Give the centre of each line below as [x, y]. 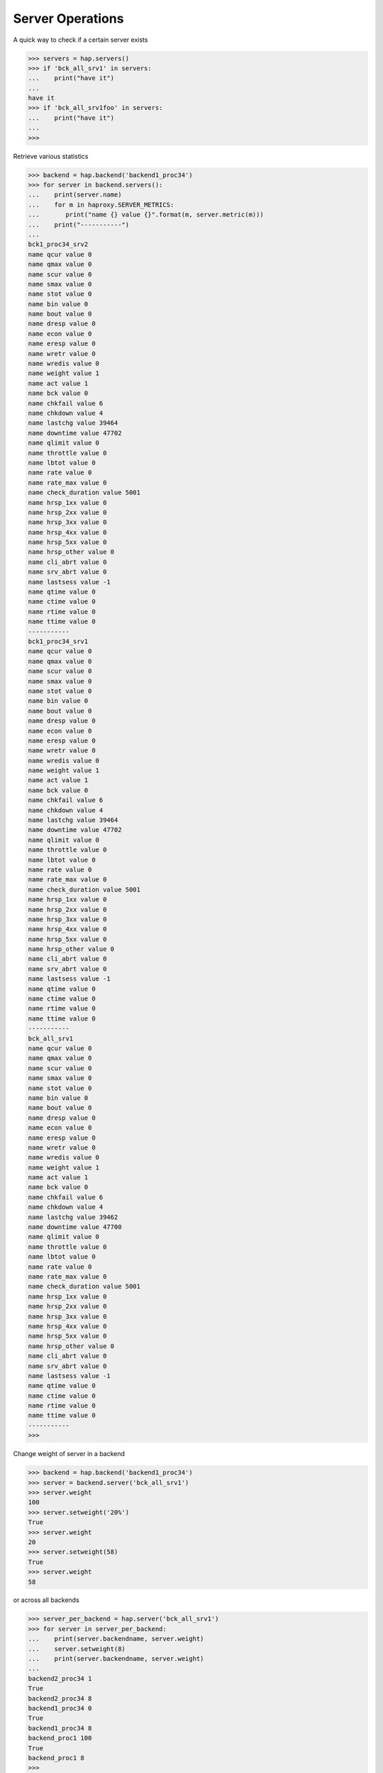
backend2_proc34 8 [60, 1698]
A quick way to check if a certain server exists [81, 40]
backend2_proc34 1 [60, 1678]
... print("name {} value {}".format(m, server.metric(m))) [146, 215]
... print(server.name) [75, 195]
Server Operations [68, 18]
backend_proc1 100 [60, 1738]
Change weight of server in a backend [69, 1454]
